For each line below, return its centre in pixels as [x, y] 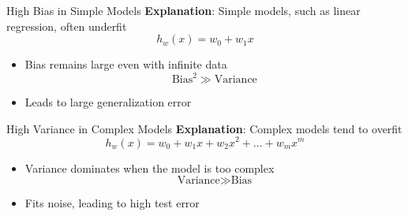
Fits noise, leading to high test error [112, 203]
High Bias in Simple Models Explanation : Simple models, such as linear [183, 10]
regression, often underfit [67, 26]
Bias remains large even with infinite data [126, 64]
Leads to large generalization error [108, 102]
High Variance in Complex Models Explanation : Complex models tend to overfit [204, 128]
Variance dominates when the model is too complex [150, 168]
